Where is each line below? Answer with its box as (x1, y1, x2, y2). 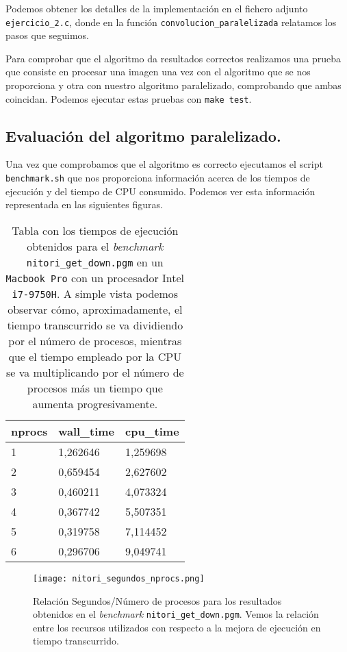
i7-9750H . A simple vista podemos (12, 285, 179, 301)
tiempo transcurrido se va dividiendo (7, 316, 183, 333)
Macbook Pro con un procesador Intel (5, 269, 185, 286)
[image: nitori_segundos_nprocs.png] (33, 573, 205, 584)
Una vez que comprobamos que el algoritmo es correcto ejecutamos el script (5, 157, 323, 171)
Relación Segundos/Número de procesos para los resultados (33, 593, 282, 607)
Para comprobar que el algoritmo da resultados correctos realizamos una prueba (5, 51, 342, 65)
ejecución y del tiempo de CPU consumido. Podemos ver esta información (5, 184, 316, 198)
